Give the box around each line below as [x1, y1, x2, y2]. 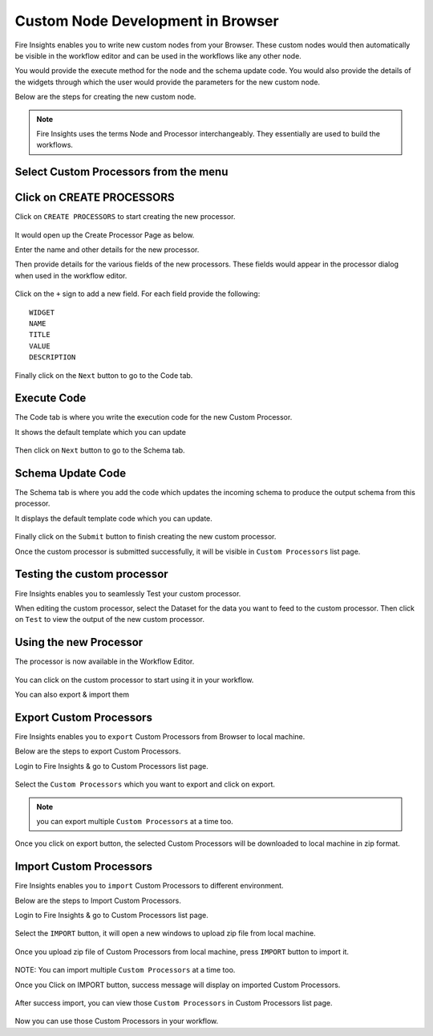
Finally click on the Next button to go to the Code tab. [14, 370, 193, 380]
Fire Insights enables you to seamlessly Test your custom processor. [14, 588, 241, 598]
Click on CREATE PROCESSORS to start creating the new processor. [14, 212, 236, 221]
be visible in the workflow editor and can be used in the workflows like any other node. [14, 51, 302, 60]
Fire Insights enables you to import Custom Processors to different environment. [14, 881, 284, 891]
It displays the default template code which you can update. [14, 514, 212, 523]
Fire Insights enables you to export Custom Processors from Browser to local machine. [14, 731, 306, 741]
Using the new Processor [14, 636, 144, 649]
